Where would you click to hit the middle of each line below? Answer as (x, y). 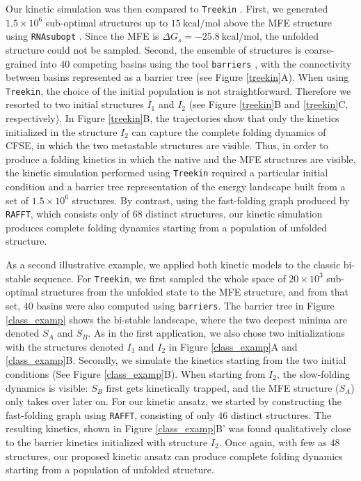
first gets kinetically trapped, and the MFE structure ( (223, 387)
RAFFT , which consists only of (67, 214)
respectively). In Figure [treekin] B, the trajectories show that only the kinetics (173, 118)
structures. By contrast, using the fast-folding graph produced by (211, 200)
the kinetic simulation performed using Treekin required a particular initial (167, 173)
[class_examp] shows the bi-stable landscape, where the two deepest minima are (176, 319)
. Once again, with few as (273, 442)
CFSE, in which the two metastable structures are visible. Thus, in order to (167, 145)
